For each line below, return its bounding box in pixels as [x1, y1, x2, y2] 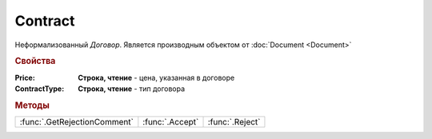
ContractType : [14, 84, 65, 93]
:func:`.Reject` [207, 117, 261, 128]
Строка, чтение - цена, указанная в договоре [78, 73, 235, 82]
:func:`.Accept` [142, 117, 199, 128]
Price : [14, 73, 35, 82]
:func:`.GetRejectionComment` [19, 117, 134, 128]
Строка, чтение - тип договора [78, 84, 186, 93]
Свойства [14, 56, 56, 67]
